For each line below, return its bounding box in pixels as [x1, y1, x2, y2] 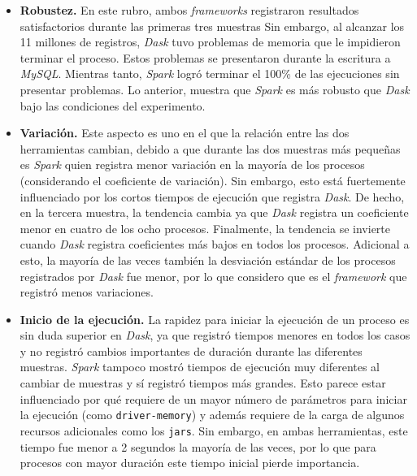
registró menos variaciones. [20, 283, 154, 301]
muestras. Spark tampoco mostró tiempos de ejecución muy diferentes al [20, 358, 380, 375]
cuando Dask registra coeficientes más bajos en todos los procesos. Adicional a [20, 236, 410, 253]
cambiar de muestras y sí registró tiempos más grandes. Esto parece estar [20, 374, 386, 392]
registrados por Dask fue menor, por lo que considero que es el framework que [20, 267, 407, 284]
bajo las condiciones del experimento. [20, 97, 206, 114]
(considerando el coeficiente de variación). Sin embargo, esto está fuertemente [20, 171, 406, 188]
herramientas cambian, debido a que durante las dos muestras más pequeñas [20, 140, 401, 157]
